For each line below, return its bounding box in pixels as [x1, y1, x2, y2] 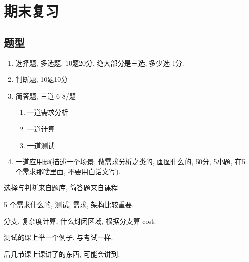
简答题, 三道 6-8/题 [15, 90, 76, 101]
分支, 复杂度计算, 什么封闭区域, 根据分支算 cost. [4, 215, 156, 226]
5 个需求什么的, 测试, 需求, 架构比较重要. [4, 199, 134, 209]
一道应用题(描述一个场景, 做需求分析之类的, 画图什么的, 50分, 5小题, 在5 [15, 157, 246, 167]
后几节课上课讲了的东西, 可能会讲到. [4, 248, 120, 259]
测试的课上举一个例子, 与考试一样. [4, 232, 113, 242]
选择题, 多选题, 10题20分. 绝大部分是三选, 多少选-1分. [15, 57, 184, 68]
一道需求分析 [27, 107, 69, 117]
